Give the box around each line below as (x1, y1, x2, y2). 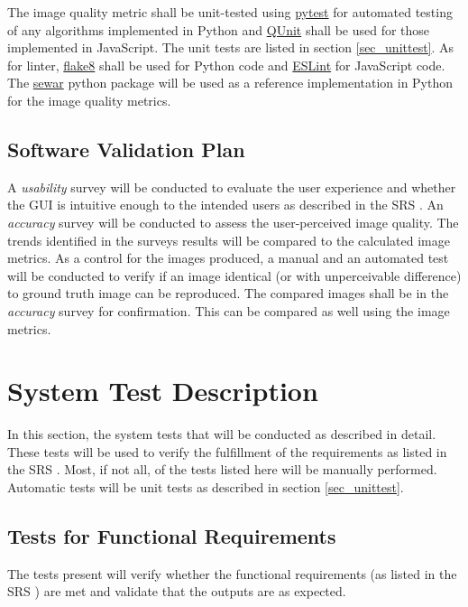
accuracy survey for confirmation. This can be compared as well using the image (7, 301, 450, 320)
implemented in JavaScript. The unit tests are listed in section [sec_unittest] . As (7, 38, 454, 57)
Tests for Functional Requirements (7, 522, 336, 549)
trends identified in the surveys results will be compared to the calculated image (7, 230, 450, 249)
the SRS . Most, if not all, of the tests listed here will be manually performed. (7, 460, 437, 479)
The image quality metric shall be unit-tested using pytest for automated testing (7, 3, 453, 21)
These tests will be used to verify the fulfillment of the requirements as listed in (7, 442, 447, 461)
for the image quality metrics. (7, 90, 171, 109)
